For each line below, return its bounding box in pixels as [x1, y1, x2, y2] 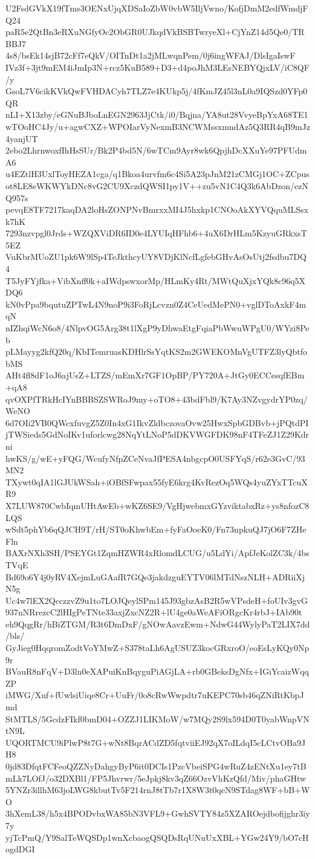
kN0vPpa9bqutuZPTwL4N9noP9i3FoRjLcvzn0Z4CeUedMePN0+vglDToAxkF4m [5, 297, 307, 310]
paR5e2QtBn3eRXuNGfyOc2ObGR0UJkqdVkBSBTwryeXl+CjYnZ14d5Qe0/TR [5, 25, 305, 38]
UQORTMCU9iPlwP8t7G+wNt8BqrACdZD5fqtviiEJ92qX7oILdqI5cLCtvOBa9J [5, 736, 306, 748]
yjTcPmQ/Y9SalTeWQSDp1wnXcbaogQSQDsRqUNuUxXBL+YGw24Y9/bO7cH [5, 831, 309, 843]
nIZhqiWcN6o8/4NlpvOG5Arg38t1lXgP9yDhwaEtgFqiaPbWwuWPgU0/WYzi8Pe [5, 322, 310, 334]
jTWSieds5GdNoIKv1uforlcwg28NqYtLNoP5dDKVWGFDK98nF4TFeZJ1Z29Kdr [5, 428, 310, 441]
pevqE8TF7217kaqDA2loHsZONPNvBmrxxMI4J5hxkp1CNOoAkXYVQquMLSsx [5, 203, 308, 216]
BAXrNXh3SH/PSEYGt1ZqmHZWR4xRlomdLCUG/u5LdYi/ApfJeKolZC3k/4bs [5, 546, 310, 559]
